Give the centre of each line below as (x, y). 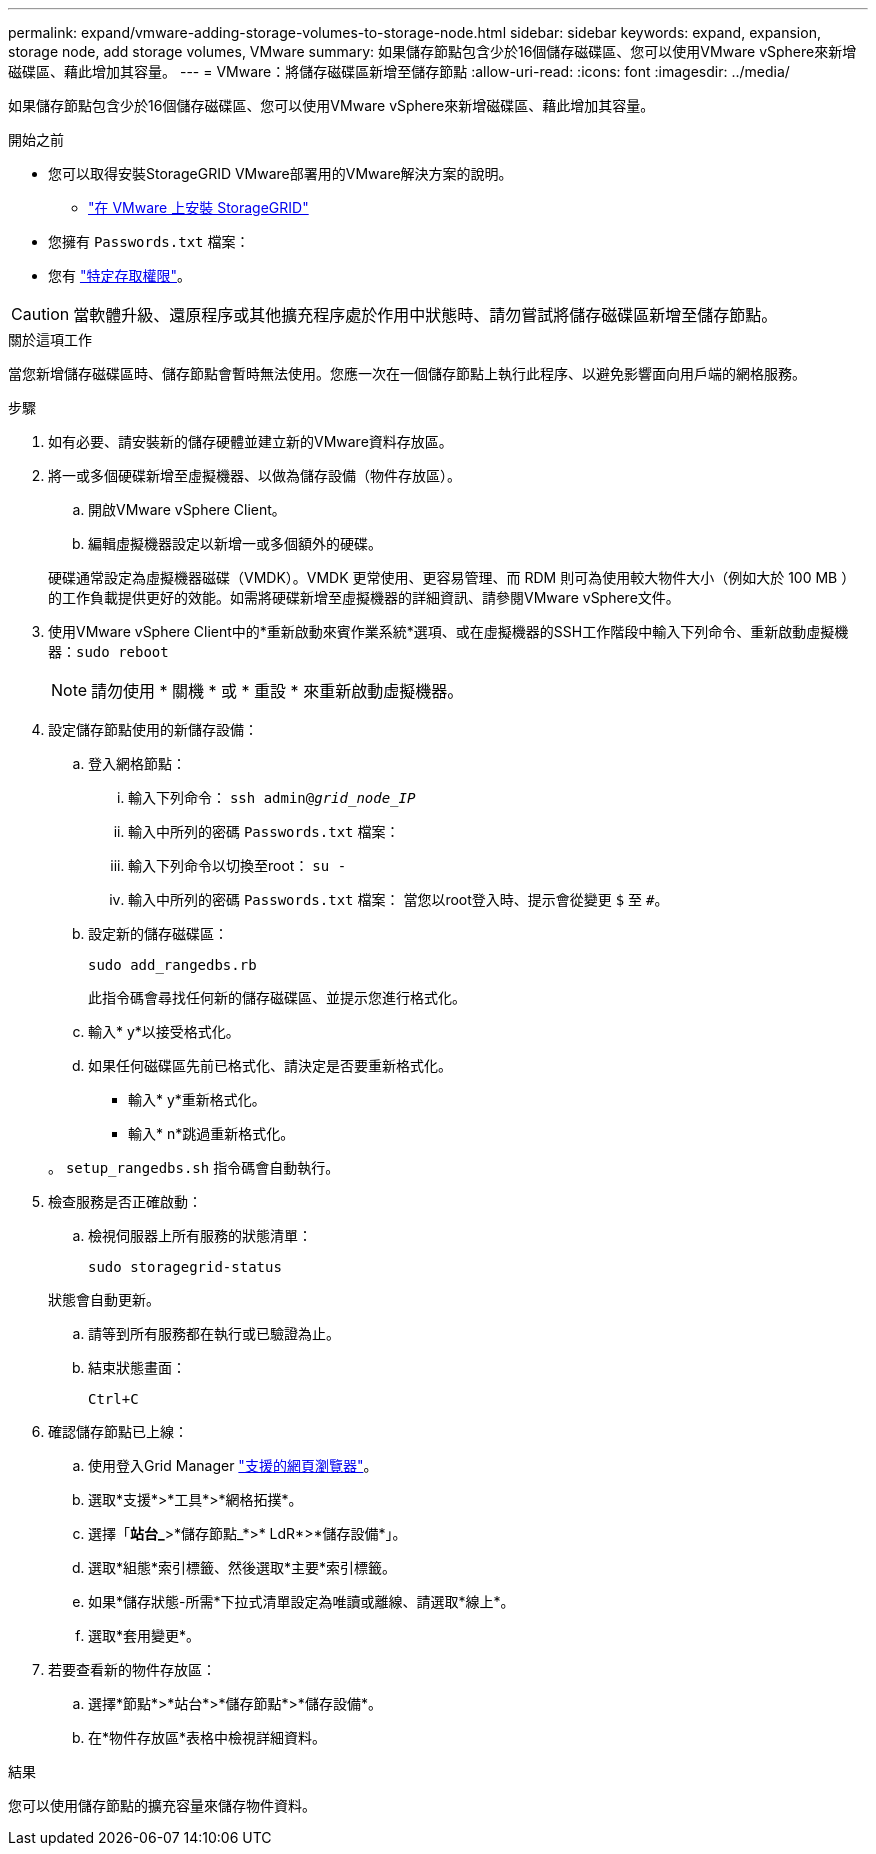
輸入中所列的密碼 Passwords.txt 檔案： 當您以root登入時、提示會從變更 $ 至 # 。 (398, 899)
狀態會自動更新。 (104, 1299)
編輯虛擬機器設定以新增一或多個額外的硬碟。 (235, 543)
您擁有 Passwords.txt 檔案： (149, 241)
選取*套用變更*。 (144, 1635)
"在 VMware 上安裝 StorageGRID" (198, 207)
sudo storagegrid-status (185, 1267)
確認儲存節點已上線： (118, 1431)
